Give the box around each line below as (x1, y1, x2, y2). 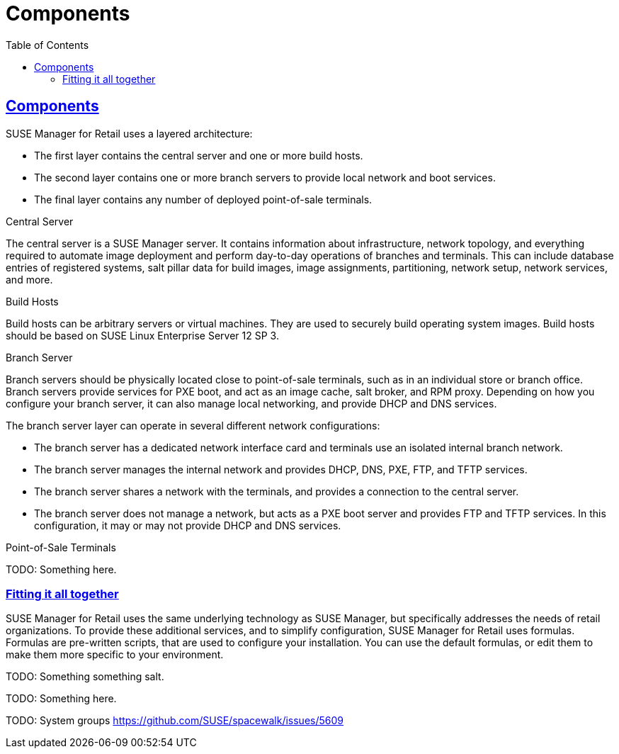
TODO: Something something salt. (6, 670, 164, 683)
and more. (6, 273, 53, 286)
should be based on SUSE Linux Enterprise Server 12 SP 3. (6, 329, 279, 342)
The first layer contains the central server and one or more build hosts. (34, 149, 363, 162)
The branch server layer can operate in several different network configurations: (6, 419, 380, 432)
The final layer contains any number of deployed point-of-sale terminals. (34, 193, 373, 206)
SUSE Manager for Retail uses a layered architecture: (6, 127, 253, 140)
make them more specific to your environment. (6, 648, 224, 661)
